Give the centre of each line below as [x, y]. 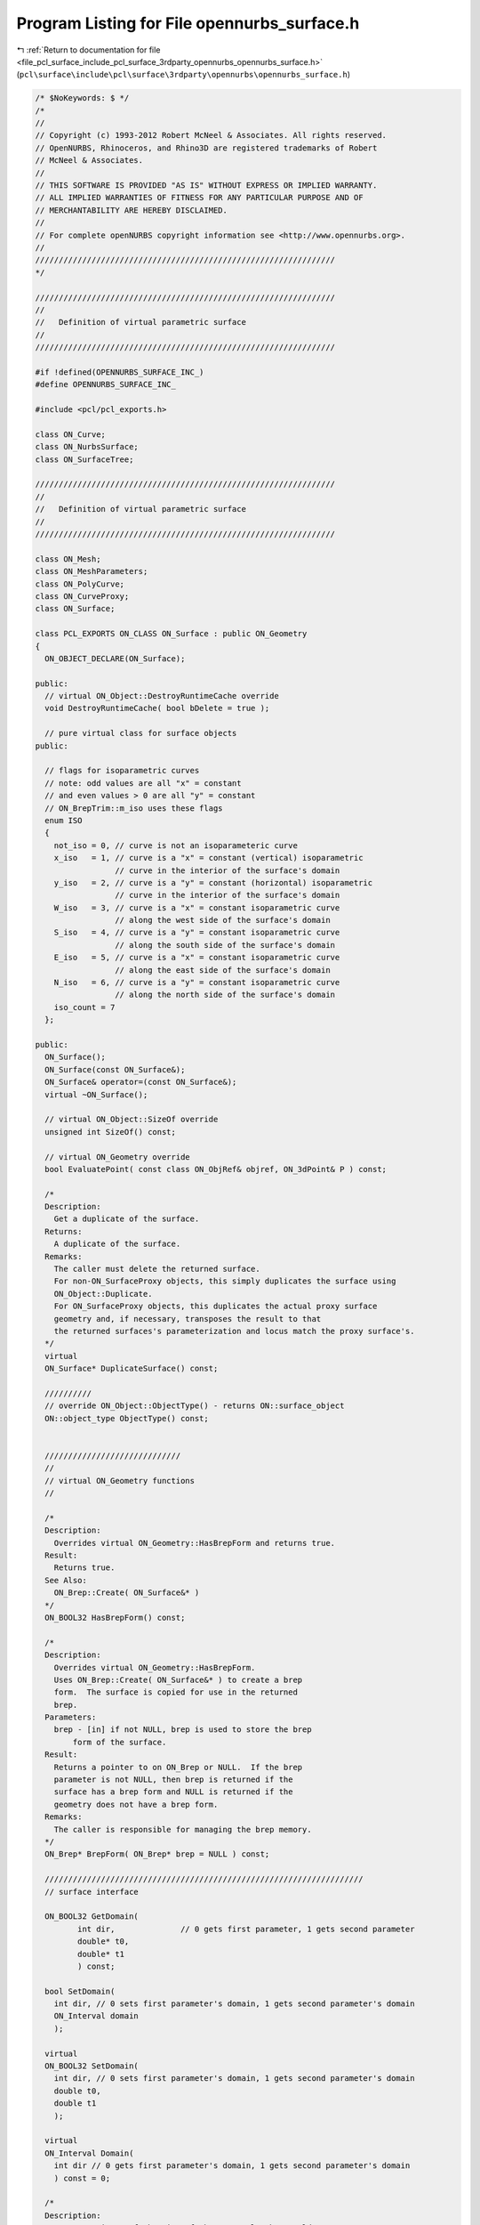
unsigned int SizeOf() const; [111, 1132]
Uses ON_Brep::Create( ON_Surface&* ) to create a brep [178, 1679]
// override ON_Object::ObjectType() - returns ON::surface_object [195, 1406]
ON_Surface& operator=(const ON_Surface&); [141, 1082]
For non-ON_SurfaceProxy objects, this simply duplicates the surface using [225, 1281]
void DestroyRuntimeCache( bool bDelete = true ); [157, 708]
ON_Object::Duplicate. [103, 1294]
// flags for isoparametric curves [122, 771]
